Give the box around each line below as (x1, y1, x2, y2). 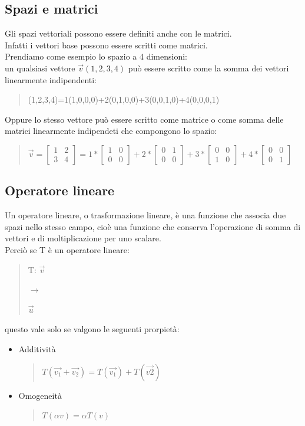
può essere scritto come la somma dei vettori (128, 61, 289, 74)
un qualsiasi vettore (5, 61, 75, 74)
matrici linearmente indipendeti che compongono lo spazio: (5, 124, 217, 137)
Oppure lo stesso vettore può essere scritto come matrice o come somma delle (5, 113, 284, 125)
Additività (18, 342, 56, 355)
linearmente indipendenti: (5, 73, 97, 86)
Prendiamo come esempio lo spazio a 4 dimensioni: (5, 50, 187, 63)
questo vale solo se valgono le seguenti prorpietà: (5, 323, 180, 335)
